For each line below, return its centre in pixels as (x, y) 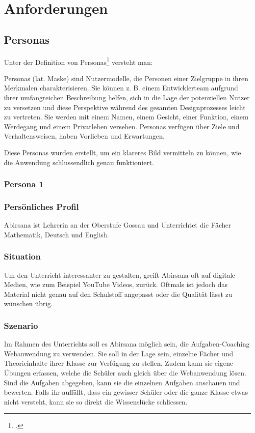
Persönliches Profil (41, 206)
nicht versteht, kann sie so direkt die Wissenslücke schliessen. (96, 401)
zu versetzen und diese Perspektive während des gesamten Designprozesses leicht (125, 107)
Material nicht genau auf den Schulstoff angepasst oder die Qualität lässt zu (118, 294)
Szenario (21, 325)
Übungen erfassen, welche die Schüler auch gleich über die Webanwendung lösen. (125, 373)
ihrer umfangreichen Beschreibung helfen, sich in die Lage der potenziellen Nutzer (127, 98)
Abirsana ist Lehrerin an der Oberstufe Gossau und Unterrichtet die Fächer (118, 225)
